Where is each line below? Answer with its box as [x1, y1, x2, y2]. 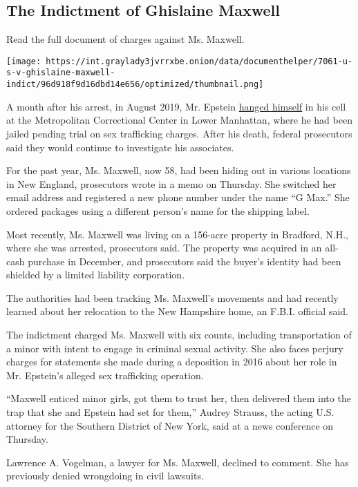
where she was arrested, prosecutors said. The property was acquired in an [6, 240, 322, 255]
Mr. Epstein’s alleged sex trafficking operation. [6, 367, 204, 382]
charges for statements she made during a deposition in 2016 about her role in [6, 354, 337, 369]
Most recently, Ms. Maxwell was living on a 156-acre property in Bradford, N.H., [6, 227, 348, 241]
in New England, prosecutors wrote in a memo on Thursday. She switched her [6, 176, 337, 191]
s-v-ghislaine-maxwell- [6, 68, 115, 78]
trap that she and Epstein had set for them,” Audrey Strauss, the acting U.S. [6, 405, 335, 419]
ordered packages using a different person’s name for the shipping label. [6, 203, 310, 218]
